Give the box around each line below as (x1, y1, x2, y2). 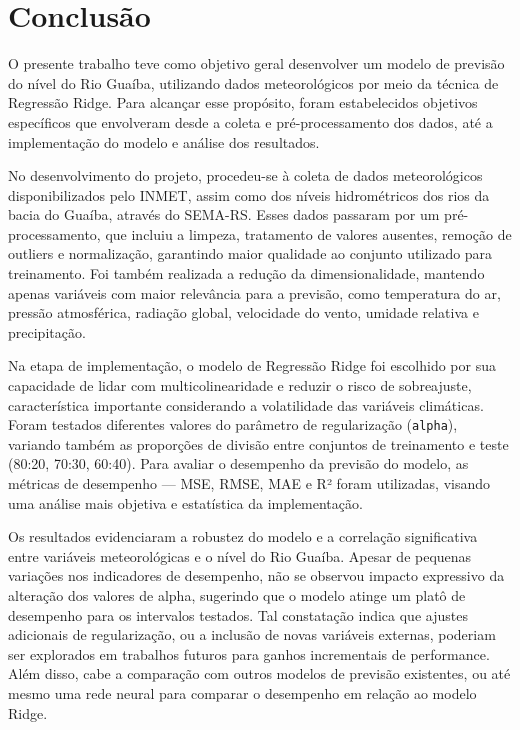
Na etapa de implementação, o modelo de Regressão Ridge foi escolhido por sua (8, 355, 496, 376)
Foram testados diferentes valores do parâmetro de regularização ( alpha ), (8, 414, 458, 435)
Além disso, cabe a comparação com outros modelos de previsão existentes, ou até (8, 663, 511, 684)
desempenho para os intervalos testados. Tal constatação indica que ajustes (8, 604, 468, 625)
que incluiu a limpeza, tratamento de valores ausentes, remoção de (105, 223, 512, 244)
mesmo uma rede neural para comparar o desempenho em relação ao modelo (8, 683, 477, 703)
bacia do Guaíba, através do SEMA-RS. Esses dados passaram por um (8, 204, 440, 225)
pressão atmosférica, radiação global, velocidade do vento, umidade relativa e (8, 302, 479, 323)
